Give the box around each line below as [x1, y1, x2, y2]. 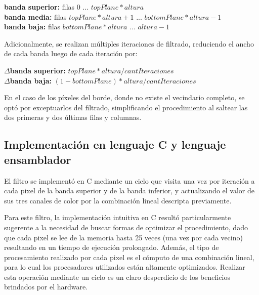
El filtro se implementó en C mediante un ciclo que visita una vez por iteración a [4, 175, 255, 186]
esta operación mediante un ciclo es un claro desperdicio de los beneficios [4, 271, 230, 282]
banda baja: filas [4, 21, 61, 32]
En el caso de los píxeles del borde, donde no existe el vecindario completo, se [4, 92, 245, 103]
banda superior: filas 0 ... [4, 2, 89, 12]
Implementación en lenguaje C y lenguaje [4, 137, 226, 152]
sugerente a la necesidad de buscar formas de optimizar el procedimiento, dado [4, 222, 248, 232]
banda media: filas [4, 11, 67, 22]
